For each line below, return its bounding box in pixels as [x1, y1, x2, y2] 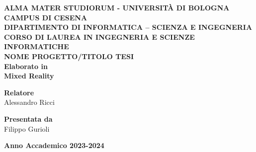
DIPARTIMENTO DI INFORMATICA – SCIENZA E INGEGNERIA [4, 22, 253, 32]
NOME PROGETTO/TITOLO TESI [4, 51, 134, 61]
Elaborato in [4, 61, 48, 71]
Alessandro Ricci [4, 97, 55, 107]
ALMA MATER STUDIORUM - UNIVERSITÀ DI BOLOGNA [4, 2, 230, 12]
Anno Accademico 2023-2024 [4, 140, 104, 151]
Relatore [4, 87, 34, 97]
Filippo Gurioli [4, 123, 50, 134]
